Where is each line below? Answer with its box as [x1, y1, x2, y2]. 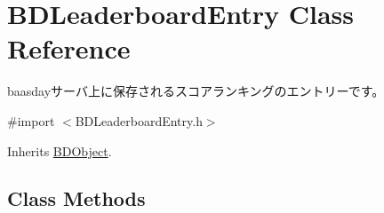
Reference [7, 30, 131, 67]
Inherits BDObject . [7, 141, 112, 160]
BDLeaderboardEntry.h [75, 111, 203, 130]
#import [7, 111, 55, 130]
